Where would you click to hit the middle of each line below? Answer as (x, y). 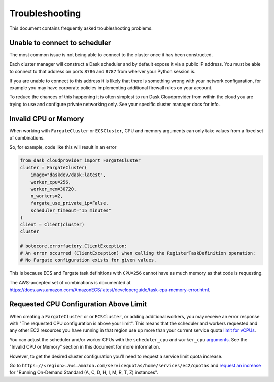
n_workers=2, (47, 196)
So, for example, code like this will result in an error (63, 147)
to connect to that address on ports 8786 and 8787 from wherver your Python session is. (102, 72)
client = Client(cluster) (52, 224)
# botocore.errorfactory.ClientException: (74, 246)
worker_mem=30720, (54, 189)
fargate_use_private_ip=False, (70, 203)
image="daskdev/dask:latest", (68, 175)
